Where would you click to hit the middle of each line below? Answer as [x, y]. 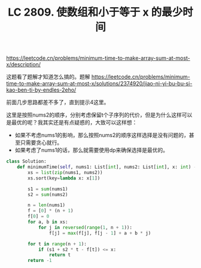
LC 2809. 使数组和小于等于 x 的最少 [95, 12]
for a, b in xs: [48, 222]
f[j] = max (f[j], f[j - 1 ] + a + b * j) [100, 233]
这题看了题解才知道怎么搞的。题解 [48, 77]
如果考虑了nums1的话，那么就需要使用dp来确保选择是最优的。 [92, 150]
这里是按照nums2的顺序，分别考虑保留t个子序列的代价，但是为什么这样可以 [99, 115]
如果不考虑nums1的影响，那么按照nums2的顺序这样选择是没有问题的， [102, 135]
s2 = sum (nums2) [48, 194]
